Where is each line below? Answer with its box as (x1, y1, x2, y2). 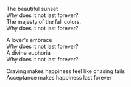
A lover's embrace (6, 37, 52, 43)
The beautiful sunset (6, 5, 58, 12)
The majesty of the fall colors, (6, 18, 82, 25)
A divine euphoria (6, 49, 51, 57)
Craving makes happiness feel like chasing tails (6, 68, 126, 75)
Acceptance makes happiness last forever (6, 74, 112, 81)
